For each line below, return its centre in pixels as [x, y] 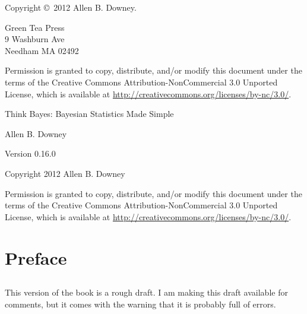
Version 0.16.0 [30, 153]
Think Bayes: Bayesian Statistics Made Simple [89, 114]
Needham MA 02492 [42, 50]
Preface [36, 257]
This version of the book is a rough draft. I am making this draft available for [146, 292]
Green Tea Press [35, 27]
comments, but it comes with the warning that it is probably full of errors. [140, 304]
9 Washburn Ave [35, 39]
